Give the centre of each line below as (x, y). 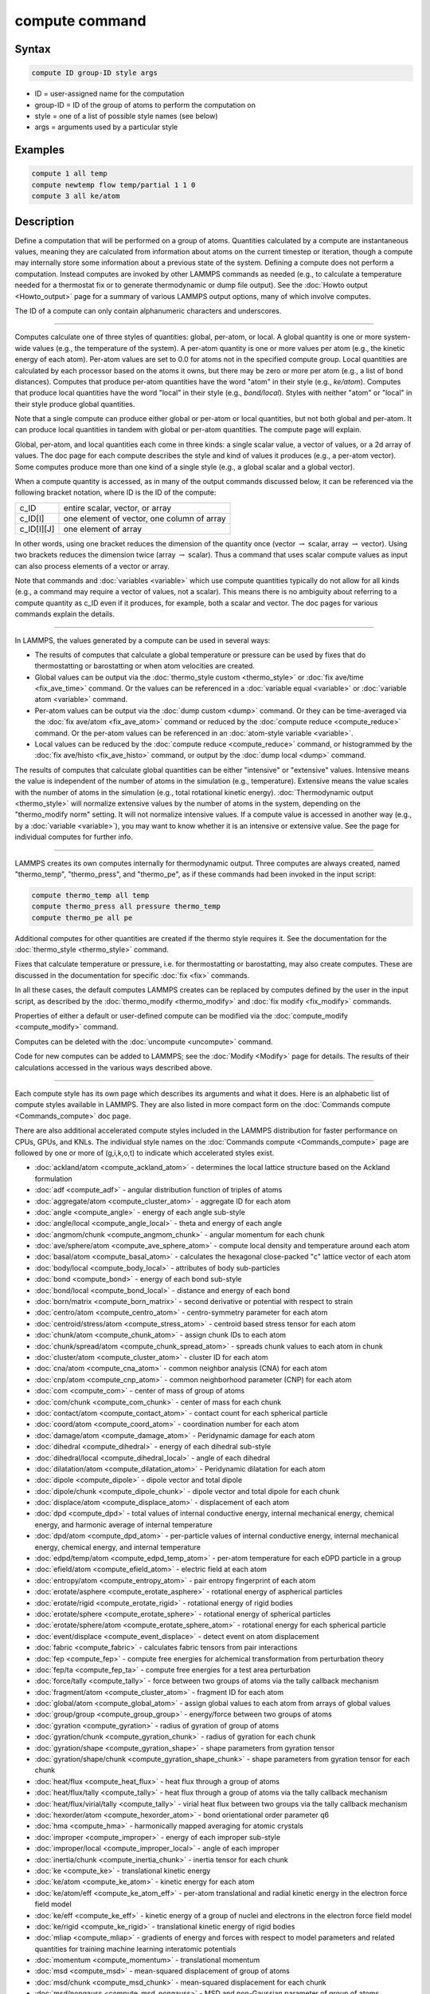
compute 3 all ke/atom (76, 196)
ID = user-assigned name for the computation (109, 94)
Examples (40, 150)
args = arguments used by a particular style (106, 127)
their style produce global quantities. (75, 404)
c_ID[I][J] (37, 529)
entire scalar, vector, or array (117, 508)
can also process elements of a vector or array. (92, 565)
